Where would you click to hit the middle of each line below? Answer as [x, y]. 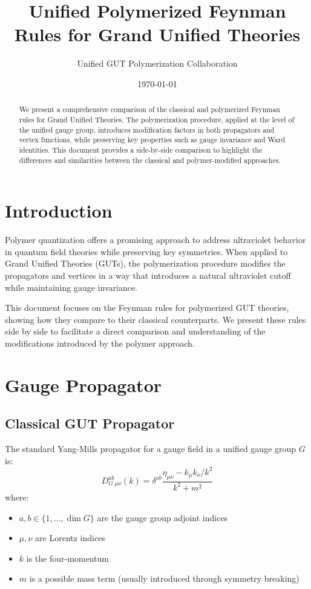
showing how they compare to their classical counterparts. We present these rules [155, 319]
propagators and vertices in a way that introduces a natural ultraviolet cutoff [148, 275]
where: [17, 497]
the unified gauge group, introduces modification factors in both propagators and [147, 129]
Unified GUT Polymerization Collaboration [157, 63]
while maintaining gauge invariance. [71, 287]
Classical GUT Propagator [90, 423]
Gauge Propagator [83, 384]
